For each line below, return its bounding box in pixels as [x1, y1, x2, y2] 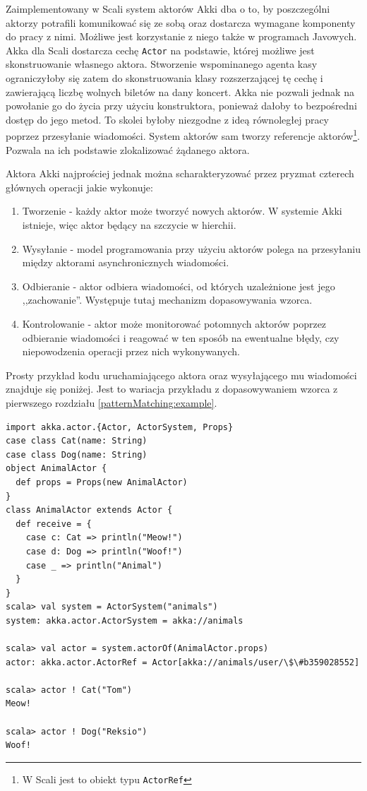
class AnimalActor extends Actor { [6, 505, 173, 516]
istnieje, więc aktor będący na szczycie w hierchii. [22, 218, 236, 232]
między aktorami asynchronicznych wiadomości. [22, 255, 229, 270]
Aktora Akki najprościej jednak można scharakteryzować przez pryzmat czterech [6, 166, 354, 181]
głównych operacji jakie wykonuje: [6, 179, 153, 194]
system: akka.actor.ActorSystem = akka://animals [6, 615, 243, 626]
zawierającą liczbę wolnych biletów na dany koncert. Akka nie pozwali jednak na [6, 84, 354, 99]
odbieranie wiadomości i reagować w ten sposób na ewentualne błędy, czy [22, 330, 339, 345]
